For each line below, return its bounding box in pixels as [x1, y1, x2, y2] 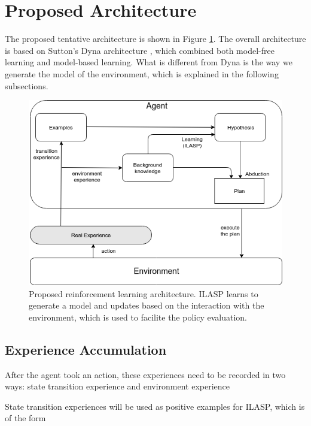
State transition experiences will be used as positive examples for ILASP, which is [5, 400, 305, 412]
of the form [5, 412, 46, 424]
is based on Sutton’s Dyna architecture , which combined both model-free [5, 44, 275, 56]
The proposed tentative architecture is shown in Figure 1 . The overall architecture [5, 32, 306, 45]
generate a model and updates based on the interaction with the [29, 299, 264, 312]
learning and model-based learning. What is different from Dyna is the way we [5, 56, 292, 68]
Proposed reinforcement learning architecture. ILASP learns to [29, 287, 258, 300]
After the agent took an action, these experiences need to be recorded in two [5, 368, 286, 380]
